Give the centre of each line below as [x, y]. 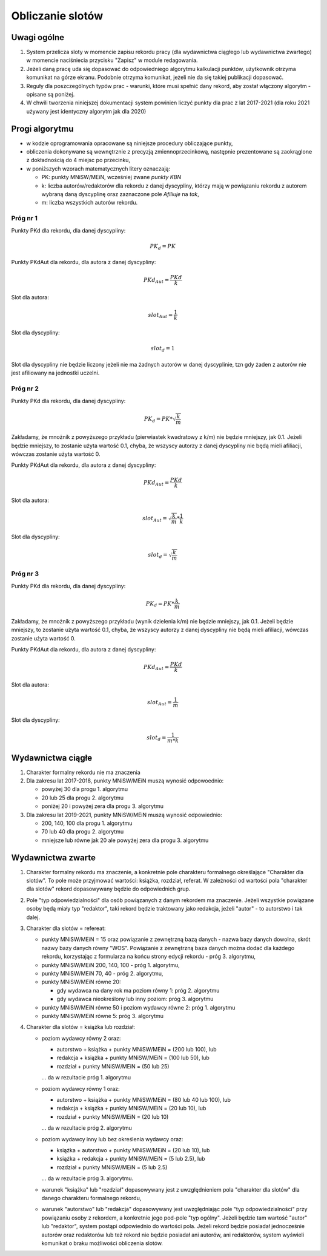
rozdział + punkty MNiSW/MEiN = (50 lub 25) [113, 1066]
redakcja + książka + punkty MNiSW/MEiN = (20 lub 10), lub [131, 1108]
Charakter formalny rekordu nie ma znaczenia [83, 772]
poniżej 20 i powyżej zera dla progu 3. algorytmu [102, 806]
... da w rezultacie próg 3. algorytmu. [88, 1178]
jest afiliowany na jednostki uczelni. [55, 373]
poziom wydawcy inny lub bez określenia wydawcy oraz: [112, 1139]
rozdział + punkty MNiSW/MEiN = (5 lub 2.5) [112, 1167]
